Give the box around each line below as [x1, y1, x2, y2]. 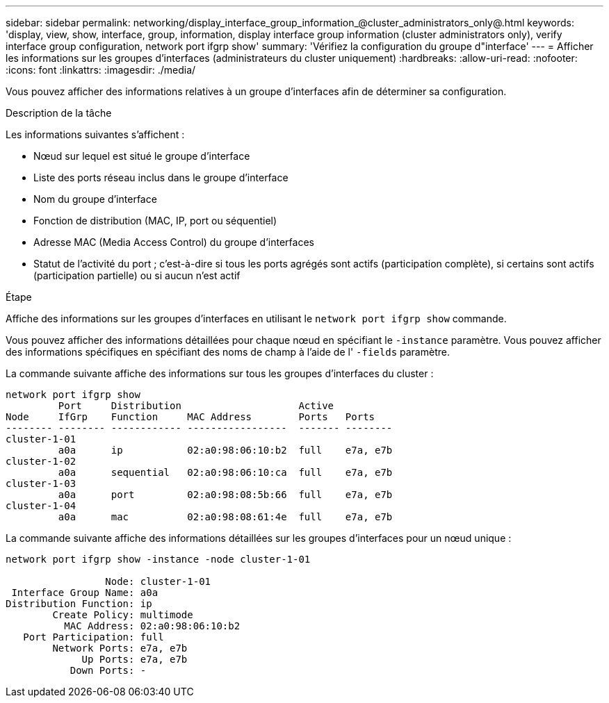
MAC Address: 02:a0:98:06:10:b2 [64, 620, 241, 631]
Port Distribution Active [58, 400, 334, 411]
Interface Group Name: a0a [11, 587, 159, 598]
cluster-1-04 [6, 500, 76, 511]
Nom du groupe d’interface [33, 193, 157, 205]
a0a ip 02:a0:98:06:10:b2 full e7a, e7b [58, 445, 393, 456]
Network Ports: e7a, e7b [52, 643, 188, 654]
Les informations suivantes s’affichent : [6, 129, 185, 140]
